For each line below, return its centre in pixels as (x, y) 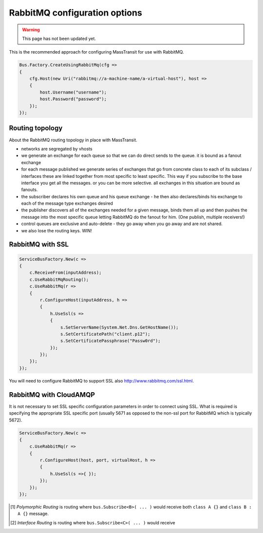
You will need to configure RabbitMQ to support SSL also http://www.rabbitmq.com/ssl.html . (102, 381)
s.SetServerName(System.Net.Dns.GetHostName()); (119, 327)
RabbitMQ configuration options (75, 13)
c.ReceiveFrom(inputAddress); (66, 273)
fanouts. (29, 190)
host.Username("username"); (73, 92)
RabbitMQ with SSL (39, 244)
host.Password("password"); (73, 99)
